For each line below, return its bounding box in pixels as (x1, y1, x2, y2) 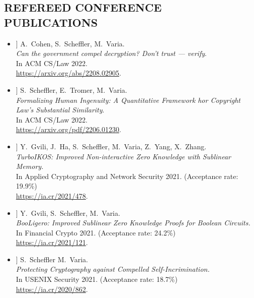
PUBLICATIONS (4, 14, 98, 30)
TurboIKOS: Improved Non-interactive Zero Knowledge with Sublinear (16, 151, 231, 161)
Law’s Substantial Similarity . (16, 104, 105, 115)
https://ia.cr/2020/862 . (16, 283, 88, 294)
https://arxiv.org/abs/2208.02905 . (16, 68, 121, 78)
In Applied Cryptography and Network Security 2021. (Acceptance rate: (16, 170, 238, 181)
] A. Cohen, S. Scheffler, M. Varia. (16, 38, 125, 48)
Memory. (16, 161, 44, 171)
